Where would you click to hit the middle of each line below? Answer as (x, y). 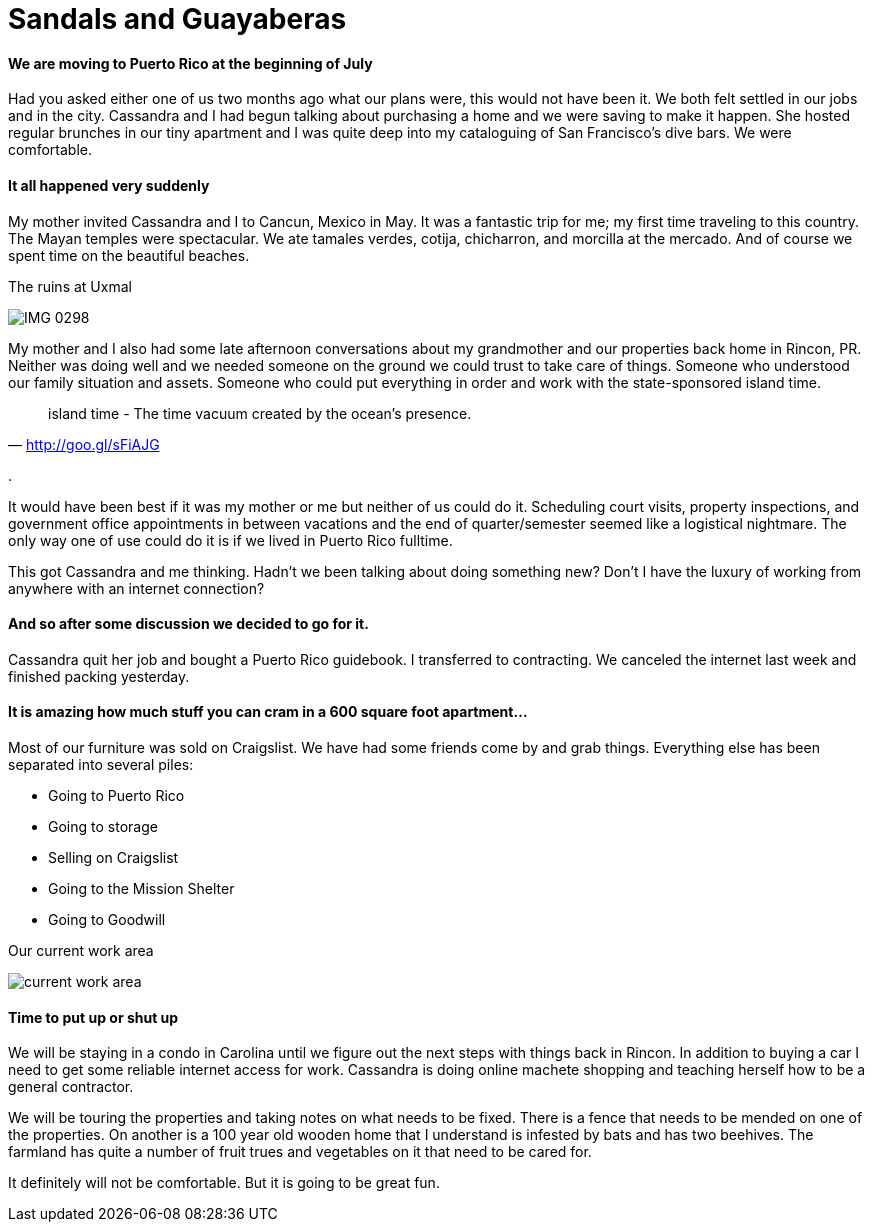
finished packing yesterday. (99, 676)
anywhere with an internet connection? (136, 588)
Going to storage (103, 827)
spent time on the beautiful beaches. (129, 255)
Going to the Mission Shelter (141, 889)
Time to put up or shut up (93, 1017)
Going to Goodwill (107, 920)
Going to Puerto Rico (116, 796)
